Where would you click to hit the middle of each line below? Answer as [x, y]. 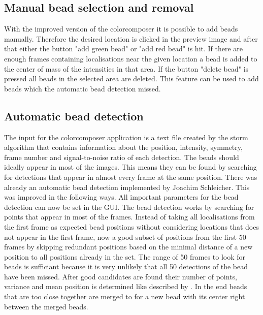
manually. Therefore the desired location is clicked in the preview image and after [131, 38]
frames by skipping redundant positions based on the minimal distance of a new [128, 247]
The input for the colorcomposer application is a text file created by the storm [126, 137]
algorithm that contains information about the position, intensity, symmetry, [123, 147]
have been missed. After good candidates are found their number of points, [121, 276]
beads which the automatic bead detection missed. [83, 88]
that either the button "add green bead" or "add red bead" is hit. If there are [124, 49]
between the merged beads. [46, 306]
